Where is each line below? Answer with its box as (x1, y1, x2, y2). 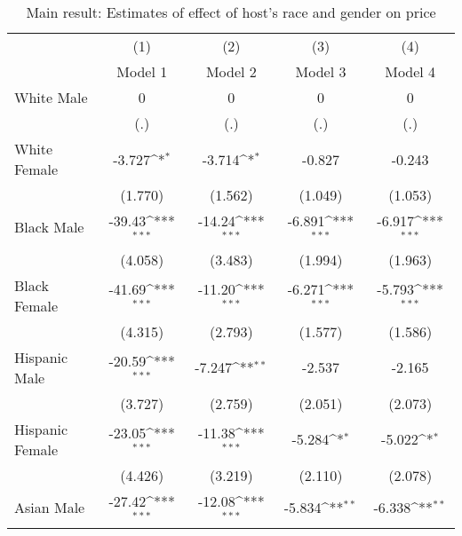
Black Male (14, 217, 84, 238)
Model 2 (205, 61, 257, 82)
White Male (14, 87, 88, 107)
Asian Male (14, 497, 85, 518)
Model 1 (116, 61, 168, 82)
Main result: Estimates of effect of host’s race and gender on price (26, 2, 436, 22)
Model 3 (295, 61, 346, 82)
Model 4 (385, 61, 436, 82)
